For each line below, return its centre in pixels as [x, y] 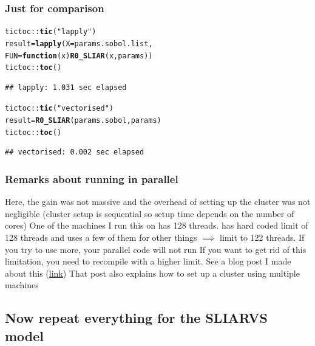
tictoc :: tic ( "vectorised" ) [59, 109]
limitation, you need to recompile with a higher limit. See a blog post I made [148, 261]
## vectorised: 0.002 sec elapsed [75, 152]
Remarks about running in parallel [92, 178]
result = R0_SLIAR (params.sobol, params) [83, 121]
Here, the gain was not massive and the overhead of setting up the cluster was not [158, 202]
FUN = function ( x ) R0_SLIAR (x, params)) [79, 56]
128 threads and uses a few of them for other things [101, 237]
